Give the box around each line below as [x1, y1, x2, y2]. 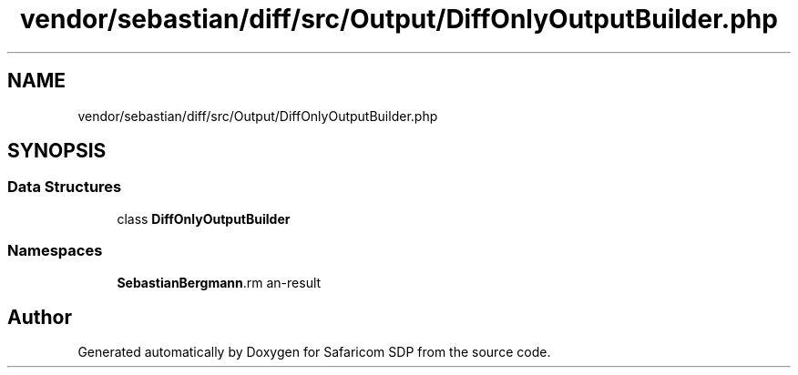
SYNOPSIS [7, 139, 107, 163]
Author [7, 305, 72, 329]
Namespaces [7, 241, 103, 260]
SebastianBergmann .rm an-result [117, 274, 322, 290]
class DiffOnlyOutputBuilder [117, 210, 291, 227]
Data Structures [7, 177, 122, 197]
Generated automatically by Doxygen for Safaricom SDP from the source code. [77, 344, 551, 360]
